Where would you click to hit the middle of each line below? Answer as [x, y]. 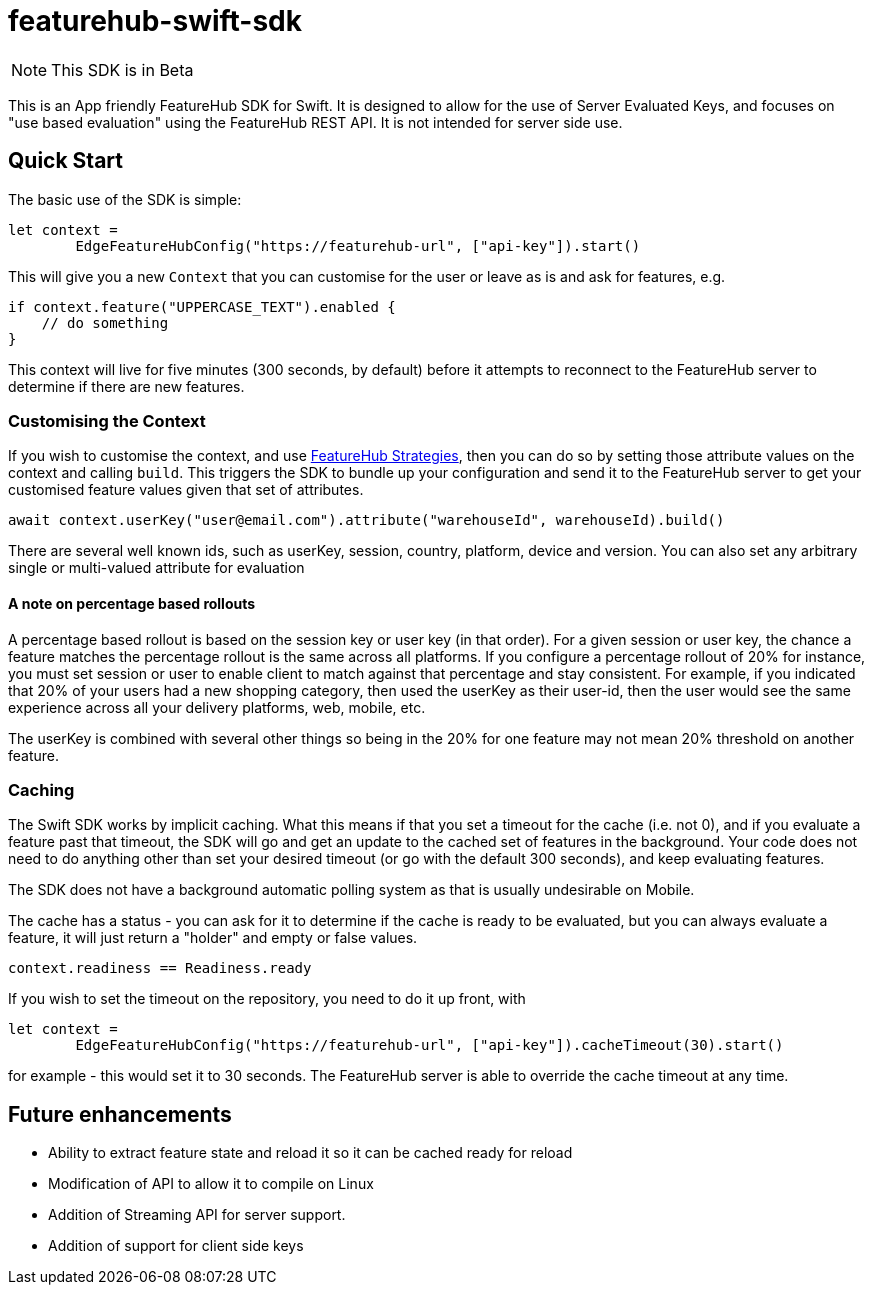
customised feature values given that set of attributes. [186, 490]
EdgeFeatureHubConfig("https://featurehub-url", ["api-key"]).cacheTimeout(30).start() [429, 1045]
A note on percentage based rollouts [132, 603]
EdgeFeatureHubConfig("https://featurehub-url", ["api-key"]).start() [358, 245]
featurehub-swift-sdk [155, 21]
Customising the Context [107, 420]
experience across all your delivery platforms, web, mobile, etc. [217, 707]
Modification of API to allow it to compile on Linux [211, 1184]
